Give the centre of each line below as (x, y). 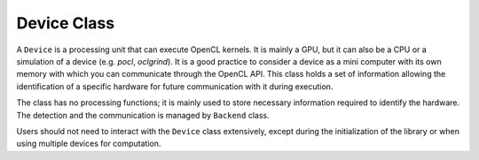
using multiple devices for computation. (89, 144)
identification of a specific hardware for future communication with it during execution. (175, 86)
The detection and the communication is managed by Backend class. (143, 115)
